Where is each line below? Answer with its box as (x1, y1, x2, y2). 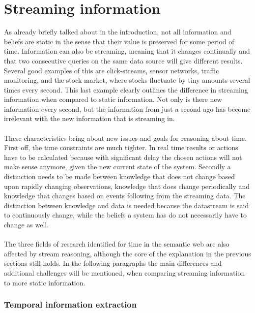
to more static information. (4, 277, 85, 287)
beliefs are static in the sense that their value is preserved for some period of (4, 36, 234, 46)
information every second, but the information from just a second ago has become (4, 103, 251, 114)
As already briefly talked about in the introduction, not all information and (4, 27, 231, 37)
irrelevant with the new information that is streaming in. (4, 113, 175, 124)
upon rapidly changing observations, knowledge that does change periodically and (4, 181, 250, 191)
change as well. (4, 219, 49, 229)
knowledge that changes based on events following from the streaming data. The (4, 190, 246, 201)
